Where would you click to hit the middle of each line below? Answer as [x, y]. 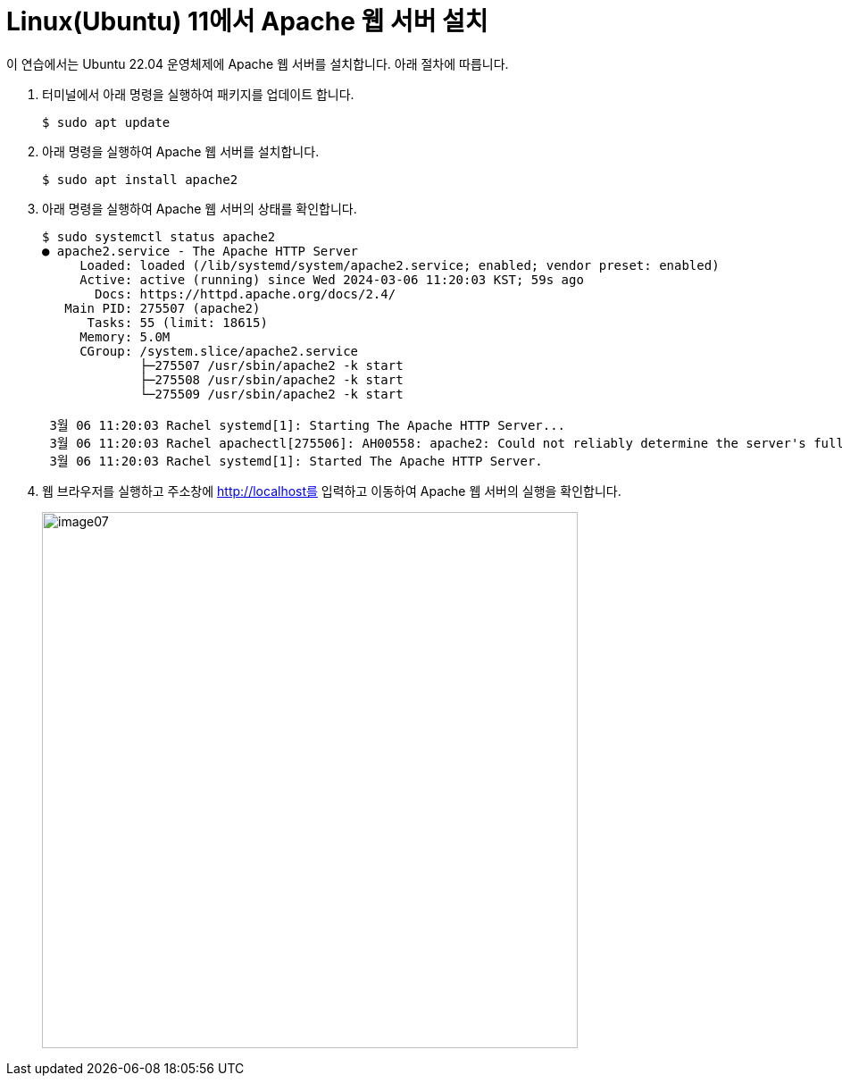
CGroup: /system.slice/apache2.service [219, 351]
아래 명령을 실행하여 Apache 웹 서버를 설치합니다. [181, 151]
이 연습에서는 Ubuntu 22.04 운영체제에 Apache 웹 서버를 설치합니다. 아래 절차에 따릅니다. [258, 63]
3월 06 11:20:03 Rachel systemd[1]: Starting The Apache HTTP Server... [308, 425]
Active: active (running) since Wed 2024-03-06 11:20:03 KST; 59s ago [332, 279]
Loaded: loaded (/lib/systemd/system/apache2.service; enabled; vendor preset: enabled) [400, 265]
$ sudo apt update [106, 122]
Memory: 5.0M [125, 336]
